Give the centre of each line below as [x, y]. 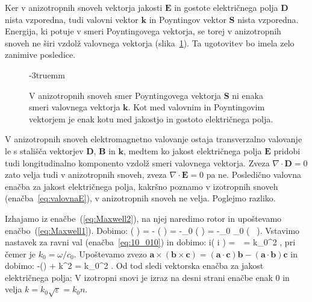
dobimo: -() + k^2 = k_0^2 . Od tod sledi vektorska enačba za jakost [134, 266]
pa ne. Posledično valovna [254, 175]
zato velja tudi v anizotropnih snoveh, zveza [86, 175]
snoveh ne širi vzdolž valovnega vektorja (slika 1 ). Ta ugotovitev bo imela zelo [150, 42]
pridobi [287, 150]
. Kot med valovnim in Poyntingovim [196, 107]
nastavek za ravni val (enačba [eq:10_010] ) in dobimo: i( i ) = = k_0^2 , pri [150, 242]
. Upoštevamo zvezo [110, 253]
